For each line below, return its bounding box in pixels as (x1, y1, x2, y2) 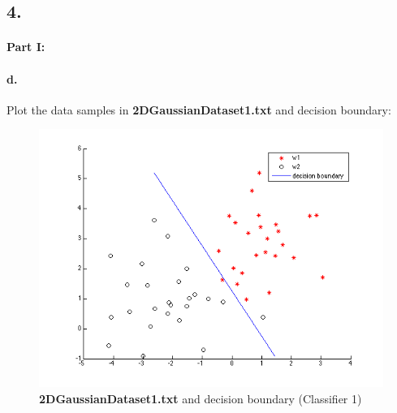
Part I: (6, 38, 45, 55)
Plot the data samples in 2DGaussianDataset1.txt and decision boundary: (6, 101, 391, 118)
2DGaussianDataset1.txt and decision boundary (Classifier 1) (39, 389, 362, 407)
